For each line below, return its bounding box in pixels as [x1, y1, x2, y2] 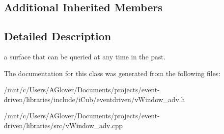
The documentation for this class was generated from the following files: [4, 68, 221, 78]
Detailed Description [4, 28, 112, 44]
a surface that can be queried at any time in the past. [4, 51, 166, 61]
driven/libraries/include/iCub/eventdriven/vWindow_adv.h [4, 94, 185, 104]
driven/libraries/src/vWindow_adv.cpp [4, 120, 123, 130]
